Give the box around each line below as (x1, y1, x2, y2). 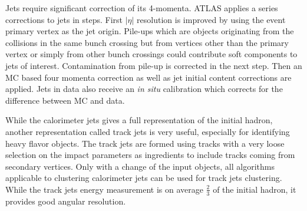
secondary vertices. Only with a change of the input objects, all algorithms (5, 160, 275, 172)
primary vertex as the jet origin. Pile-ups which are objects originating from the (5, 25, 294, 37)
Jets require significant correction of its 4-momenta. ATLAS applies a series (5, 2, 278, 14)
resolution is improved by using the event (137, 13, 286, 25)
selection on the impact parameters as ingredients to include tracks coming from (5, 149, 295, 161)
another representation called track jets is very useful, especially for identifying (5, 125, 290, 137)
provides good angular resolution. (5, 194, 126, 207)
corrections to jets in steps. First (5, 13, 123, 25)
